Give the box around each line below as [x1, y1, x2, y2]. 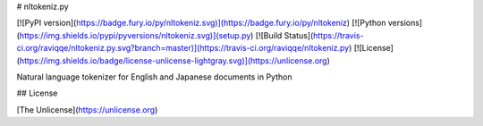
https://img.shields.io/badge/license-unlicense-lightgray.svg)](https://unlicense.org [19, 55, 327, 66]
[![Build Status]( [255, 29, 314, 40]
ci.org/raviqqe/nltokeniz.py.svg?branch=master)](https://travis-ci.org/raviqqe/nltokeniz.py [16, 43, 350, 54]
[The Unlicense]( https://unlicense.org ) [16, 104, 158, 115]
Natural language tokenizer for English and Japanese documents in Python [16, 71, 292, 82]
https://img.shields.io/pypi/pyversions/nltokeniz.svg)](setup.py [19, 29, 251, 40]
